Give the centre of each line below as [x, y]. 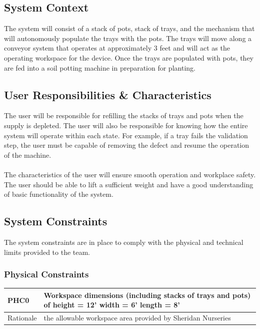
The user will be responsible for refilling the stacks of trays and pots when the [124, 115]
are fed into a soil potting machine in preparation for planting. [100, 67]
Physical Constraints [46, 274]
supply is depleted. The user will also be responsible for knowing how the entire [126, 125]
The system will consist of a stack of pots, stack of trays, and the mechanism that [129, 28]
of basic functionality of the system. [59, 194]
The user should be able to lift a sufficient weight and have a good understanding [129, 184]
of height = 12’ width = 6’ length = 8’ [112, 305]
